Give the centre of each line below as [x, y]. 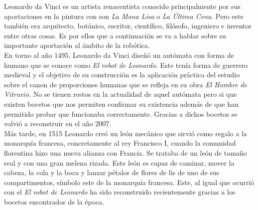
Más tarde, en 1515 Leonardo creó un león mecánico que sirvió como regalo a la [126, 133]
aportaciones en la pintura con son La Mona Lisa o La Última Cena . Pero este [124, 16]
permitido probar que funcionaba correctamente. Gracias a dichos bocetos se [121, 113]
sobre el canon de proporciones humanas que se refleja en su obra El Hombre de [126, 84]
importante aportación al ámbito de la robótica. [77, 45]
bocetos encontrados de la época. [54, 201]
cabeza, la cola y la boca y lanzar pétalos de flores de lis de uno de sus [112, 172]
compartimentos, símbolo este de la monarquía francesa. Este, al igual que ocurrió [129, 182]
